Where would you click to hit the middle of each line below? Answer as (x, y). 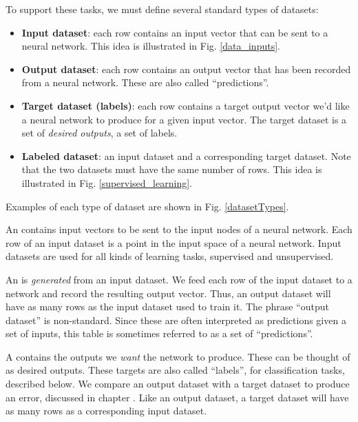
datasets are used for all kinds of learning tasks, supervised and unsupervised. (170, 256)
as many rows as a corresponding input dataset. (106, 411)
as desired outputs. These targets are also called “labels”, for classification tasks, (175, 370)
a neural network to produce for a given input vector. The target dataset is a (184, 119)
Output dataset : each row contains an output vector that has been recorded (186, 69)
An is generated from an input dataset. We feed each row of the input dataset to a (179, 279)
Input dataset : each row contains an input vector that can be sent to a (175, 32)
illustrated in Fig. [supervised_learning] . (107, 182)
